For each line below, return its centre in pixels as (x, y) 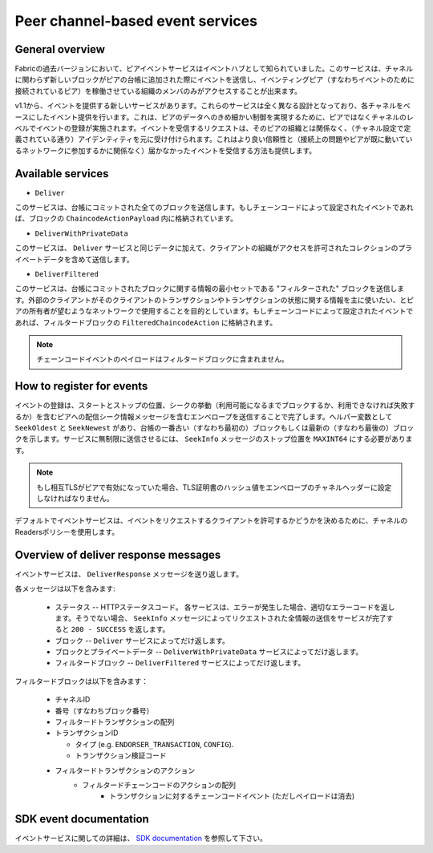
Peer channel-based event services (136, 21)
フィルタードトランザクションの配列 (115, 722)
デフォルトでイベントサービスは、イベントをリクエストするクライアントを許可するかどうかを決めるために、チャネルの (211, 520)
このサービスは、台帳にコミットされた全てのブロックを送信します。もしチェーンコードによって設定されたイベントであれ (214, 208)
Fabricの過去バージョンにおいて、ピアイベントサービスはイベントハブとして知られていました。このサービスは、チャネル (214, 69)
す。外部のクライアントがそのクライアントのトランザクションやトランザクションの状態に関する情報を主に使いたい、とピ (214, 300)
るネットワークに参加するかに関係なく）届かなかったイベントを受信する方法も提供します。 (166, 150)
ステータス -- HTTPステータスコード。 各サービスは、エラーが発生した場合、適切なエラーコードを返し (225, 607)
